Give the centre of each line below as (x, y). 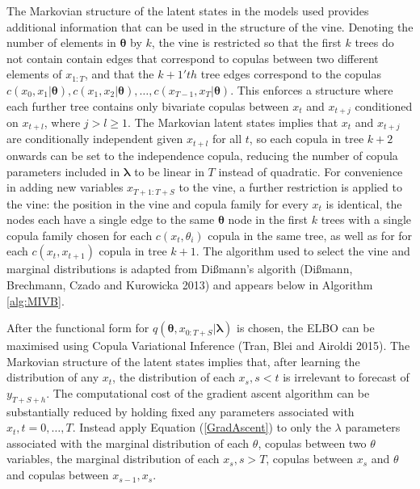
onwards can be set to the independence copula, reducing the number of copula (202, 155)
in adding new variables (65, 187)
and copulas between (58, 475)
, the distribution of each (174, 377)
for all (227, 139)
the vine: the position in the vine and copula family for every (157, 203)
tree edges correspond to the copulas (291, 74)
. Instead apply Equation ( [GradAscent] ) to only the (202, 427)
